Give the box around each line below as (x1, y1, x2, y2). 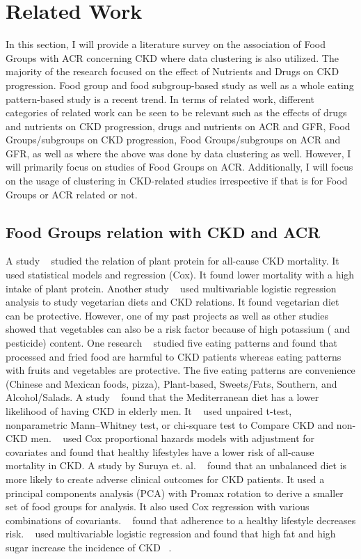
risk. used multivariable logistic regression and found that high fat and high (6, 526, 336, 541)
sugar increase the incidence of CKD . (6, 540, 172, 554)
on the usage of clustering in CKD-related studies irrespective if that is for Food (6, 173, 348, 188)
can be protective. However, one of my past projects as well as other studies (6, 308, 329, 322)
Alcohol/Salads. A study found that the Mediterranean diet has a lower (6, 390, 319, 404)
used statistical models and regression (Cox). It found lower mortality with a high (6, 267, 355, 282)
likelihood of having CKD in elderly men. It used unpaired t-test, (6, 403, 292, 418)
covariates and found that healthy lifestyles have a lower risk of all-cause (6, 444, 314, 459)
